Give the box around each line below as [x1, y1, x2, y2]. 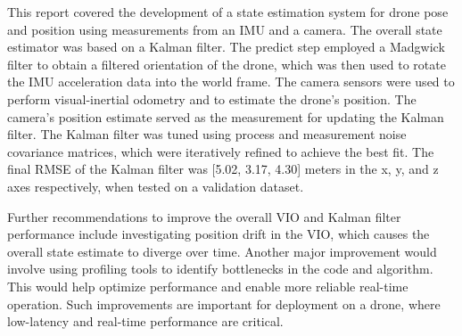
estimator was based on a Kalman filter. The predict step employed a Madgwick [7, 37, 445, 56]
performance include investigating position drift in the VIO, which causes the [7, 225, 430, 243]
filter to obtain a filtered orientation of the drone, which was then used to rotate [7, 54, 446, 73]
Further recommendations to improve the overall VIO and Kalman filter [7, 207, 401, 225]
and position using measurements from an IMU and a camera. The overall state [7, 20, 442, 38]
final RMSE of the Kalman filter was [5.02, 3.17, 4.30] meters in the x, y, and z [7, 160, 439, 178]
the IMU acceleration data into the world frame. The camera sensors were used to [7, 72, 455, 91]
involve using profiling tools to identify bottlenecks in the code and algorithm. [7, 259, 433, 278]
